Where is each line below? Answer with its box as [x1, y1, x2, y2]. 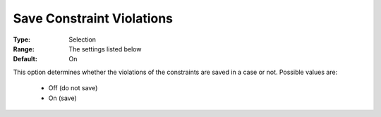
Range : [13, 44, 35, 53]
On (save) [48, 94, 77, 102]
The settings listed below [68, 44, 142, 53]
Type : [13, 35, 31, 44]
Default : [13, 55, 38, 63]
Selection [68, 35, 97, 44]
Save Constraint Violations [13, 11, 173, 26]
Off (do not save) [48, 84, 98, 92]
